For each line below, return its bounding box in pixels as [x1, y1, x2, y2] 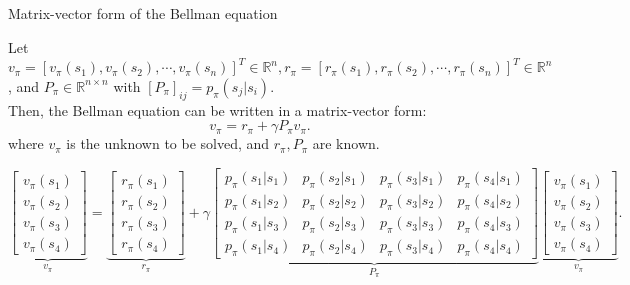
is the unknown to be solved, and [66, 133, 270, 154]
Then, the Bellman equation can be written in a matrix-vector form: [8, 99, 427, 120]
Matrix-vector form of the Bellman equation [8, 3, 278, 23]
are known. [312, 133, 380, 154]
